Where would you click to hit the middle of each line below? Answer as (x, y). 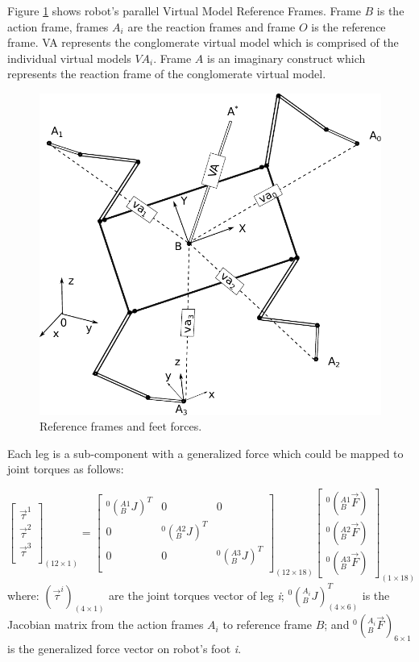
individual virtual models (69, 58)
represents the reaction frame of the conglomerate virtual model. (167, 74)
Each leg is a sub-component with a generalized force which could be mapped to (205, 453)
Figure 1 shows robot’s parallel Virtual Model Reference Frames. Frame (184, 10)
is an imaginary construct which (286, 58)
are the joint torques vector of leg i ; (197, 595)
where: (23, 595)
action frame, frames (58, 26)
